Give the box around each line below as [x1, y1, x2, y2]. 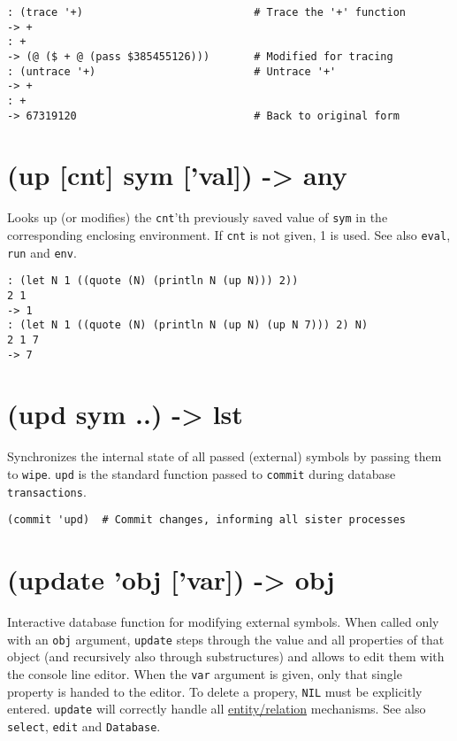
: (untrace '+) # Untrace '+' [7, 65, 337, 78]
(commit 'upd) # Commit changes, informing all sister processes [7, 513, 407, 527]
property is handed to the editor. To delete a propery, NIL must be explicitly [7, 682, 423, 700]
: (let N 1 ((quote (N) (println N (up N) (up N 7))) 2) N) [7, 319, 369, 332]
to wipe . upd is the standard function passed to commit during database [7, 465, 396, 482]
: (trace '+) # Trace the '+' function [7, 6, 407, 19]
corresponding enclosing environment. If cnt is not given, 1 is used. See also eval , [7, 226, 451, 244]
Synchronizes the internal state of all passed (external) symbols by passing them [7, 447, 442, 466]
